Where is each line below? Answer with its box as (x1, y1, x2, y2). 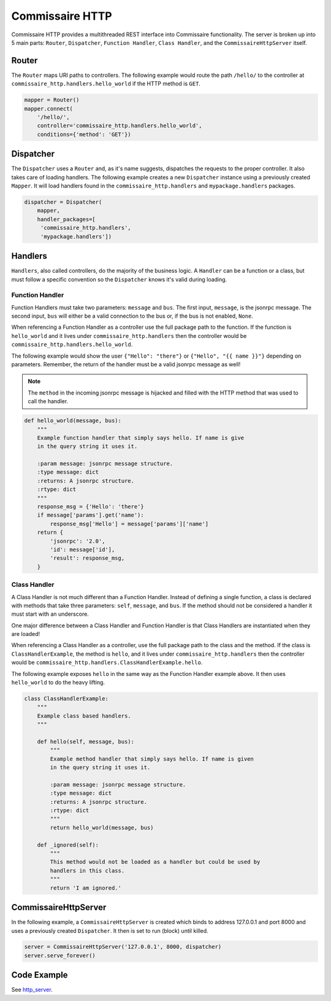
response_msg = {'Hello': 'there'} (37, 503, 144, 510)
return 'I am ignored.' (50, 884, 122, 891)
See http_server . (11, 986, 53, 994)
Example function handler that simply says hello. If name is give (37, 434, 245, 441)
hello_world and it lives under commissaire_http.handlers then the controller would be (11, 332, 247, 339)
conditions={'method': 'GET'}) (37, 131, 131, 138)
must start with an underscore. (11, 610, 89, 618)
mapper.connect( (24, 105, 74, 112)
